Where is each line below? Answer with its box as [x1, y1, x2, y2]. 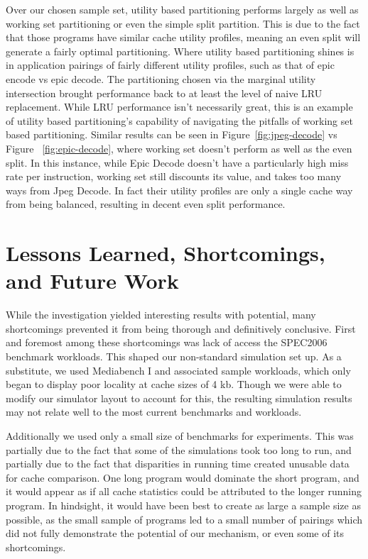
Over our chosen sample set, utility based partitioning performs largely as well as [6, 2, 359, 16]
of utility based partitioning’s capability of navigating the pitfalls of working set [6, 113, 353, 128]
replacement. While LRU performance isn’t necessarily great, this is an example [6, 99, 353, 114]
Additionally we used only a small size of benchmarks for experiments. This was [6, 428, 354, 443]
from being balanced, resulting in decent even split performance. [6, 197, 286, 211]
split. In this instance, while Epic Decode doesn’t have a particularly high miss [6, 155, 349, 170]
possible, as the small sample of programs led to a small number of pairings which [6, 511, 363, 526]
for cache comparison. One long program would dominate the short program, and [6, 470, 359, 485]
